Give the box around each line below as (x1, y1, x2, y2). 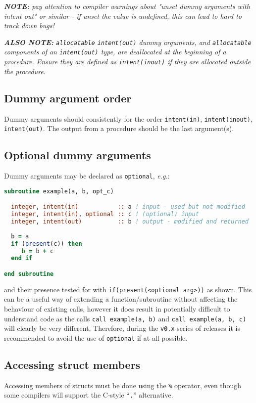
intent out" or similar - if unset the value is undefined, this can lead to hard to (4, 10, 242, 21)
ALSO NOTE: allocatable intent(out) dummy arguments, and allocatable (4, 37, 252, 47)
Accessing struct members (4, 357, 141, 372)
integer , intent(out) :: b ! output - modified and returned (11, 218, 249, 225)
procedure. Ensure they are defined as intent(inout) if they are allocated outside (4, 56, 251, 67)
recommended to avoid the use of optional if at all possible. (4, 332, 188, 343)
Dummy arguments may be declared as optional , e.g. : (4, 171, 170, 181)
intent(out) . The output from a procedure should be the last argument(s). (4, 123, 234, 134)
